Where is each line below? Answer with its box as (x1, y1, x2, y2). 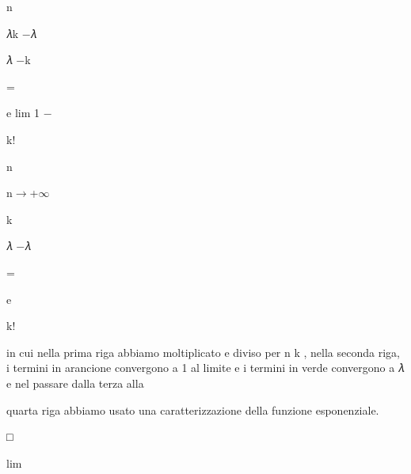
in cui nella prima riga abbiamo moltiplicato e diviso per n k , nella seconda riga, (6, 343, 400, 360)
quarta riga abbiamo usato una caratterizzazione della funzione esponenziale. (6, 401, 379, 418)
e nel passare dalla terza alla (6, 374, 144, 391)
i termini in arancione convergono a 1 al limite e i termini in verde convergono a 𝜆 (6, 359, 405, 376)
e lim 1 (6, 104, 40, 121)
